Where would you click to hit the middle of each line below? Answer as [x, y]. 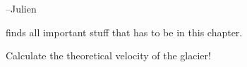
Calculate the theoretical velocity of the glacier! [108, 55]
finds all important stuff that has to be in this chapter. [124, 32]
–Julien [21, 8]
